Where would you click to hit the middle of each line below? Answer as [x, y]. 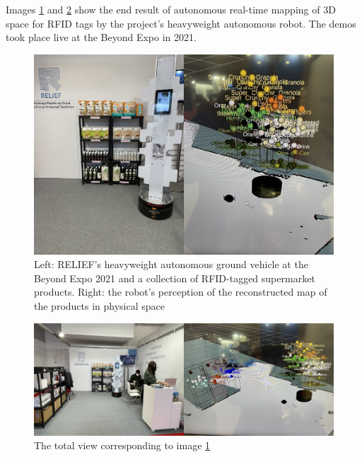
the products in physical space [99, 305]
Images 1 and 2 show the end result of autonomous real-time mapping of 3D [171, 9]
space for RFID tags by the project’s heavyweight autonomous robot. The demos [181, 23]
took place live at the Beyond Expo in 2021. [101, 37]
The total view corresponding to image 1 [122, 445]
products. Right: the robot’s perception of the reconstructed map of [181, 292]
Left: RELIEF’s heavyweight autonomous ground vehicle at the [171, 264]
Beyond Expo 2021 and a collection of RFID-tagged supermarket [175, 278]
